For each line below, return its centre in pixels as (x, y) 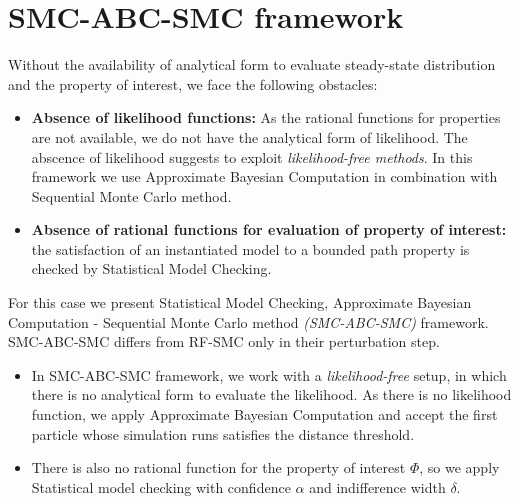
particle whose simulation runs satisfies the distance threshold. (223, 433)
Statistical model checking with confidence (161, 486)
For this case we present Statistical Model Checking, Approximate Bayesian (240, 302)
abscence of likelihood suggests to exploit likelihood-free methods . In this (252, 156)
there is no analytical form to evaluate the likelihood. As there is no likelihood (271, 394)
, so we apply (459, 467)
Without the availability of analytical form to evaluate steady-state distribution (252, 64)
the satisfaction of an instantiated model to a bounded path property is (250, 248)
